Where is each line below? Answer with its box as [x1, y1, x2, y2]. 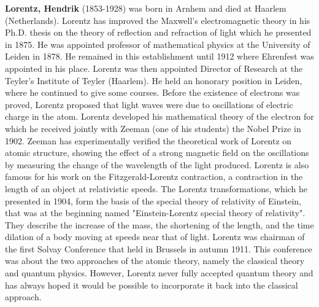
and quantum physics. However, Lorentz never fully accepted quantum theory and [5, 266, 313, 279]
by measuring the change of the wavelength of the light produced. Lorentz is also [5, 158, 309, 171]
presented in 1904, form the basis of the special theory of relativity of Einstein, [5, 194, 301, 207]
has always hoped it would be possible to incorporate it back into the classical [5, 278, 298, 291]
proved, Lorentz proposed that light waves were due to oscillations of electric [5, 98, 293, 111]
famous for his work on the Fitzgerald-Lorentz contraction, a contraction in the [5, 170, 303, 183]
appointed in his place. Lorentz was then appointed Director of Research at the [5, 61, 303, 74]
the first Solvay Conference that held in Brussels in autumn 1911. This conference [5, 242, 312, 255]
